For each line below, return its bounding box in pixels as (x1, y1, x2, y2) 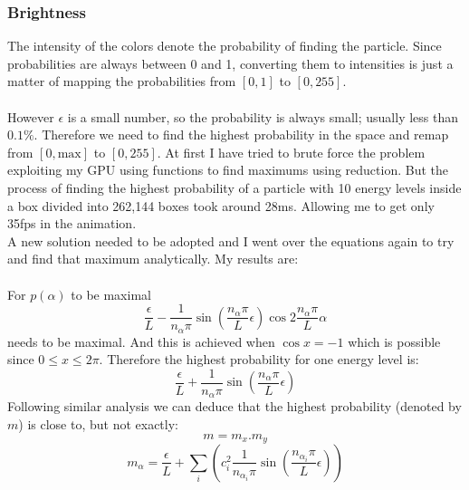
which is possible (348, 331, 441, 351)
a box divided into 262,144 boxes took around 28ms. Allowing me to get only (7, 196, 435, 215)
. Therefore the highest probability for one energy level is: (99, 350, 419, 369)
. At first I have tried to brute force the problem (157, 142, 426, 161)
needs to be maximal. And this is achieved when (7, 331, 275, 351)
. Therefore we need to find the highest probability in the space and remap (33, 125, 449, 144)
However (7, 107, 54, 126)
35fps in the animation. (7, 214, 137, 233)
